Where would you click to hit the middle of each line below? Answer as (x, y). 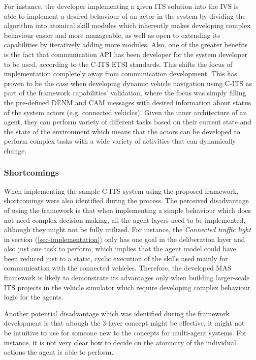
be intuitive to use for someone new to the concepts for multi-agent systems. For (125, 333)
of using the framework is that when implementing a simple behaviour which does (128, 210)
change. (15, 150)
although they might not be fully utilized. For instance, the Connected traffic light (128, 229)
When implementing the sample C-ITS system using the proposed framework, (121, 191)
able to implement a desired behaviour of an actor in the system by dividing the (125, 15)
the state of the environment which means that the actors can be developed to (122, 131)
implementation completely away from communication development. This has (121, 74)
